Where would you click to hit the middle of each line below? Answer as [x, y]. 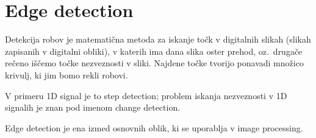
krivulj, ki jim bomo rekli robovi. [66, 74]
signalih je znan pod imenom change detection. [93, 107]
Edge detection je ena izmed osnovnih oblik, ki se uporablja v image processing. [154, 127]
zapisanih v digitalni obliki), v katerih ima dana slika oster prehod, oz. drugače [154, 51]
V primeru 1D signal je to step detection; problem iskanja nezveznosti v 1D [146, 95]
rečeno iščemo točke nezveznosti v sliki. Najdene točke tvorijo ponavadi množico [154, 63]
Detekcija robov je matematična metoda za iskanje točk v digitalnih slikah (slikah [158, 39]
